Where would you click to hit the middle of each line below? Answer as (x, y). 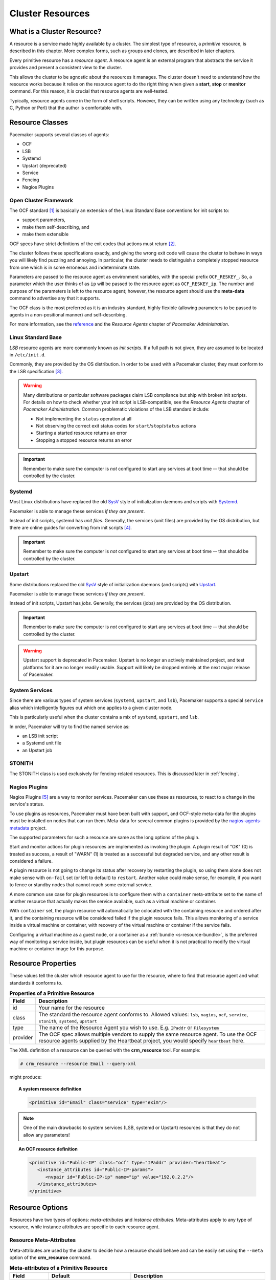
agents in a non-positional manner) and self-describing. (68, 315)
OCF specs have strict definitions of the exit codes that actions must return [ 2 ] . (93, 244)
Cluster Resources (50, 13)
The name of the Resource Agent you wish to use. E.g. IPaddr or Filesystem (129, 1028)
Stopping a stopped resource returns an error (84, 440)
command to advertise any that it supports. (55, 298)
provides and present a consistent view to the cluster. (66, 68)
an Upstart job (37, 750)
